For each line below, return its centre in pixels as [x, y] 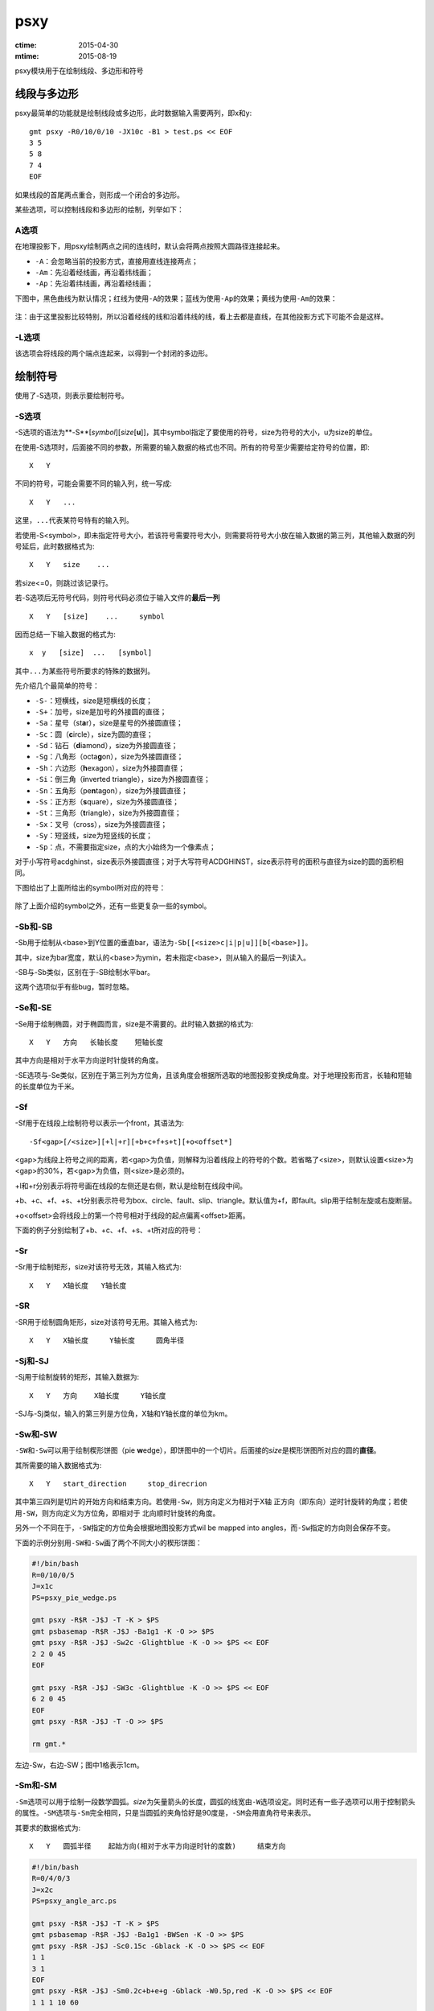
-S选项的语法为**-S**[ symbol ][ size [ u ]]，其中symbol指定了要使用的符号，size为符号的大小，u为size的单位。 [196, 432]
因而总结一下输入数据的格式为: [66, 634]
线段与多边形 [47, 94]
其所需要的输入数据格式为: [58, 1465]
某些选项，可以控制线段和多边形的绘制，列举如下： [99, 209]
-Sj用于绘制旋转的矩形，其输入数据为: [77, 1377]
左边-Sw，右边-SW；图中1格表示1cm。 [79, 1765]
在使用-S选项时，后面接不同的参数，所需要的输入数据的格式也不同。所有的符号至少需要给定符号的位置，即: [192, 447]
